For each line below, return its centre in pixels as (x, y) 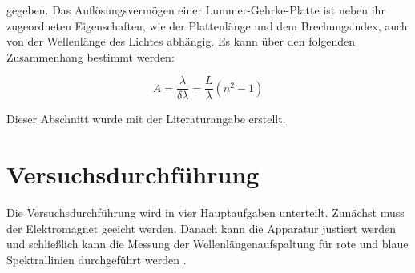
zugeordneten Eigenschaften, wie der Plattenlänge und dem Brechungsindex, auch (207, 25)
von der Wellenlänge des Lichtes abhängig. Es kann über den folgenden (181, 41)
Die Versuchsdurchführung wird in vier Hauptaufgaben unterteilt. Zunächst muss (205, 213)
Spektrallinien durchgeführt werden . (97, 259)
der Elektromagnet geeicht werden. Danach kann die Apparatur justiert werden (201, 228)
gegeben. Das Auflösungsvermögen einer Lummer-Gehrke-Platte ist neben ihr (196, 10)
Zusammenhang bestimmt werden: (91, 56)
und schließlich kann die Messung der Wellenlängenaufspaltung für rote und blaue (207, 244)
